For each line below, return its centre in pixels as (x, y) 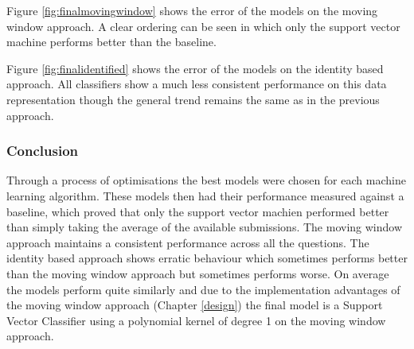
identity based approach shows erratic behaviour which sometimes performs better (207, 258)
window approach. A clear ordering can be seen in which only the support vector (203, 26)
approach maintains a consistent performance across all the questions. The (188, 242)
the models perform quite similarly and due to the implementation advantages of (203, 289)
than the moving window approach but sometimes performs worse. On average (198, 273)
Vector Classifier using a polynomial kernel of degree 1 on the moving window (196, 320)
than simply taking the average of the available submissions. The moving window (205, 227)
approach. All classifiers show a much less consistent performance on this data (197, 84)
